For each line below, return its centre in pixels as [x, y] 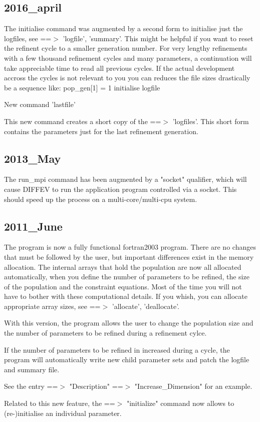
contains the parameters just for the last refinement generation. [101, 131]
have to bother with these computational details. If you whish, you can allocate [126, 296]
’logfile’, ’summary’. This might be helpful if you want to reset [158, 38]
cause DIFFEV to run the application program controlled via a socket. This [120, 189]
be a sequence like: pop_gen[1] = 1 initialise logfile [82, 87]
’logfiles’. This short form [211, 121]
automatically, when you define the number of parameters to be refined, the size [127, 277]
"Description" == [96, 386]
